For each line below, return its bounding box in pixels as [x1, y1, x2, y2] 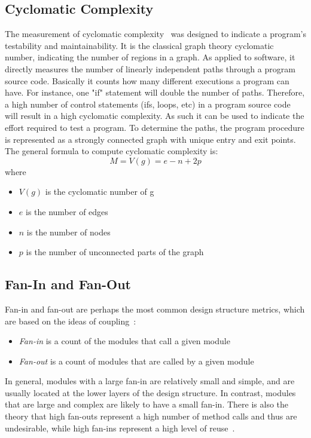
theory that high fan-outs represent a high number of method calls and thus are [5, 410, 297, 422]
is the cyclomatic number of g [45, 185, 154, 198]
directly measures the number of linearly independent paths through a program [5, 62, 295, 75]
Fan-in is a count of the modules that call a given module [19, 335, 230, 347]
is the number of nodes [26, 225, 111, 238]
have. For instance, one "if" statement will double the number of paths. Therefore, [5, 86, 305, 99]
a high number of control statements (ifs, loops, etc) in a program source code [5, 97, 291, 110]
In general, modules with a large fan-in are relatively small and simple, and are [5, 375, 295, 387]
